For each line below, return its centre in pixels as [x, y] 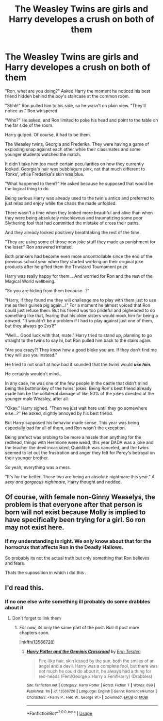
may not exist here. [35, 528]
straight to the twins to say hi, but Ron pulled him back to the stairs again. [78, 340]
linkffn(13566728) [37, 642]
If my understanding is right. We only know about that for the [78, 541]
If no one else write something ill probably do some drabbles [78, 602]
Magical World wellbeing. [30, 281]
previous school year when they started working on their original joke [74, 261]
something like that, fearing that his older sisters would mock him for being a [81, 315]
